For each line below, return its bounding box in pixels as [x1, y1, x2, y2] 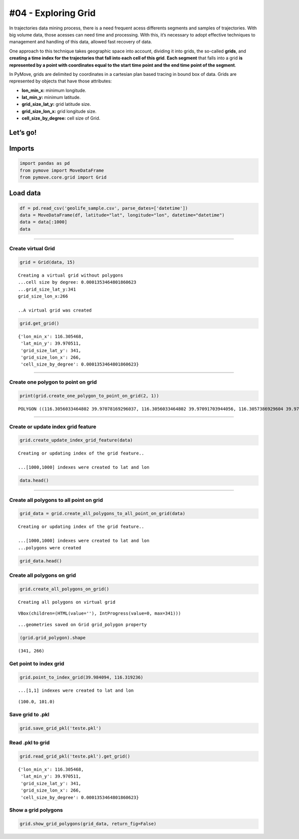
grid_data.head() [19, 558, 62, 564]
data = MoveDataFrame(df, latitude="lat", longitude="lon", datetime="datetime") [19, 212, 225, 218]
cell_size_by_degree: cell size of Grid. [21, 115, 101, 121]
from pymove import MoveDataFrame [19, 167, 104, 173]
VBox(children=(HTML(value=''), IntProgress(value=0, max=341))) [18, 611, 181, 616]
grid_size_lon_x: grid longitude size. [21, 108, 97, 114]
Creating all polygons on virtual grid [18, 599, 116, 605]
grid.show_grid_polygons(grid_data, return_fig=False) [19, 821, 156, 827]
